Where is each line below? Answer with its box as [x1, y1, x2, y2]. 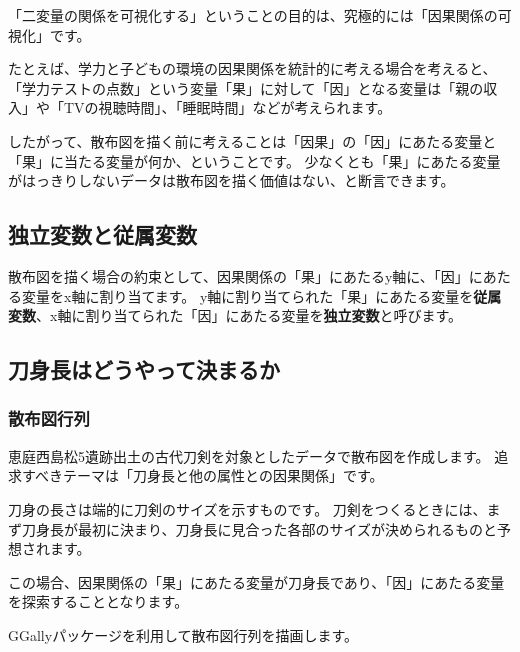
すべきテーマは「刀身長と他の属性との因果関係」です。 [21, 465, 384, 486]
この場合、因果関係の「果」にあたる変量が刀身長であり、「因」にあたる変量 [8, 571, 505, 592]
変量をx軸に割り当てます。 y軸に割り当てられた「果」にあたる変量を [21, 285, 474, 306]
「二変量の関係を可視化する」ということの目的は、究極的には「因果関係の [8, 5, 498, 25]
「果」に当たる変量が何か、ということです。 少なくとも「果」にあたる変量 [8, 150, 501, 171]
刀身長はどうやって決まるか [8, 354, 280, 385]
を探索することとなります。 [8, 591, 189, 612]
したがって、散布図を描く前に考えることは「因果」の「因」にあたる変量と [8, 130, 497, 151]
